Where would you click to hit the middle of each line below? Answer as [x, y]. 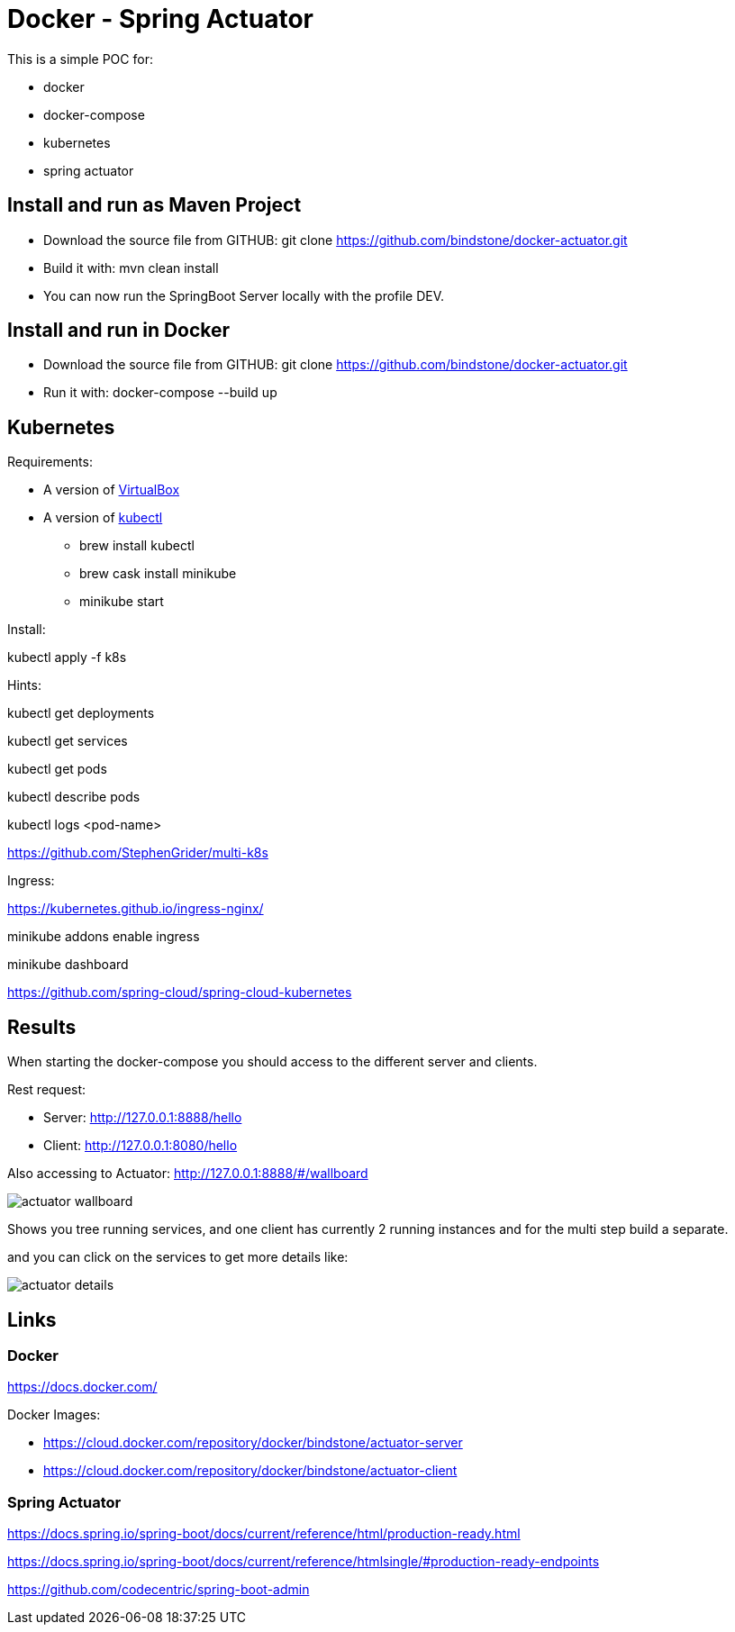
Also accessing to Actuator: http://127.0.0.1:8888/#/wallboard [188, 1174]
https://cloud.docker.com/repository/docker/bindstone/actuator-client [250, 1471]
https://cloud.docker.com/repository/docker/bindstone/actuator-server [253, 1443]
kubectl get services [68, 741]
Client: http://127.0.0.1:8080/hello [141, 1146]
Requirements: [50, 462]
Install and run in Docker [119, 331]
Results [42, 1027]
